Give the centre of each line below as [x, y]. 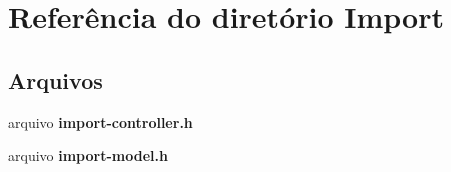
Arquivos [55, 79]
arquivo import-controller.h [100, 121]
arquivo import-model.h [88, 155]
